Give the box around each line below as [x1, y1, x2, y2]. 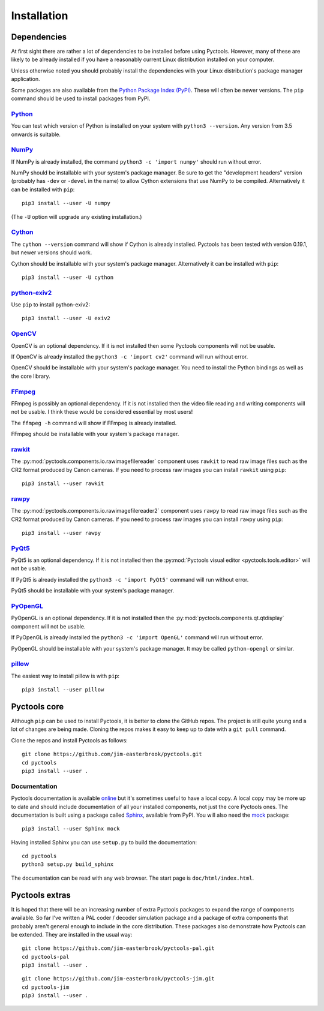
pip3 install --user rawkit [22, 480, 104, 487]
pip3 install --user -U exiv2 [22, 315, 111, 322]
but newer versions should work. [11, 249, 92, 256]
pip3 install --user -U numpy [22, 200, 111, 207]
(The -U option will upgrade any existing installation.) [11, 213, 142, 220]
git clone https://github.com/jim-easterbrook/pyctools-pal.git [22, 945, 215, 952]
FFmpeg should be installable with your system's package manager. [11, 431, 179, 438]
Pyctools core [11, 702, 64, 712]
